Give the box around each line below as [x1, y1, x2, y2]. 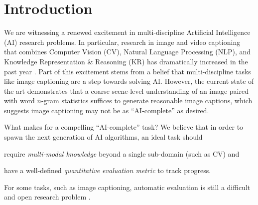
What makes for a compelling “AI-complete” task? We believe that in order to [4, 122, 244, 132]
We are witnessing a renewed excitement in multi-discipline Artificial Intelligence [4, 27, 251, 37]
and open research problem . [4, 192, 91, 202]
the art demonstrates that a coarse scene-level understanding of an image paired [4, 85, 249, 96]
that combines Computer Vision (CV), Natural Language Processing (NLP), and [4, 46, 251, 57]
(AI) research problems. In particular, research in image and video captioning [4, 36, 241, 47]
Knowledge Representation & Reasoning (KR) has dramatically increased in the [4, 56, 248, 66]
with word [4, 95, 35, 106]
